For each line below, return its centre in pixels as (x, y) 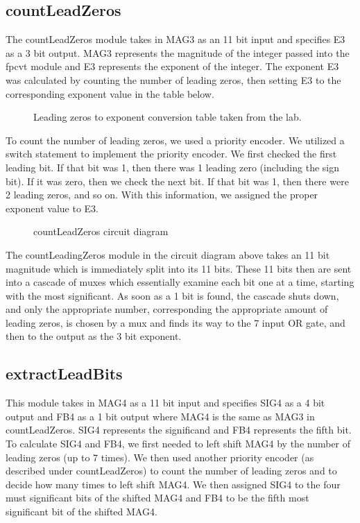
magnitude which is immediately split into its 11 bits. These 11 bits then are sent (179, 268)
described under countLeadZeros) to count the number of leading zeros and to (171, 471)
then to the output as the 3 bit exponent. (94, 336)
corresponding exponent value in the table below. (110, 93)
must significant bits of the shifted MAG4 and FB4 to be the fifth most (157, 498)
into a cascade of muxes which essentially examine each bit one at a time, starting (180, 282)
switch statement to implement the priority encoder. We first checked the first (171, 154)
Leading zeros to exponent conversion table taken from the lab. (168, 117)
